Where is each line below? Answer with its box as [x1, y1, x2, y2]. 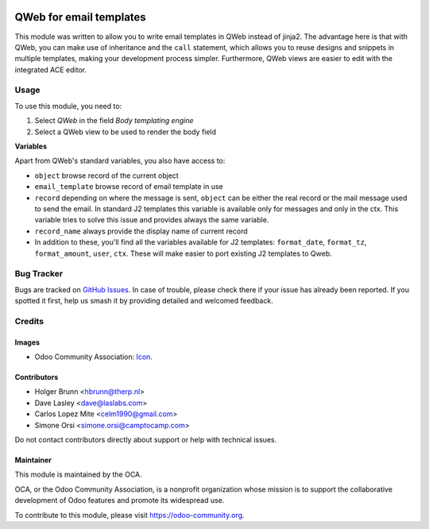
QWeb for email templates [14, 10, 146, 24]
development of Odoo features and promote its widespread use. [14, 496, 225, 505]
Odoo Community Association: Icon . [34, 352, 153, 361]
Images [14, 338, 40, 347]
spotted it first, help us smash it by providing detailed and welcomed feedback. [14, 296, 273, 306]
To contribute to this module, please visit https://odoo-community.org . [14, 510, 245, 519]
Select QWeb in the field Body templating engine [34, 116, 194, 125]
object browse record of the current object [34, 171, 179, 180]
